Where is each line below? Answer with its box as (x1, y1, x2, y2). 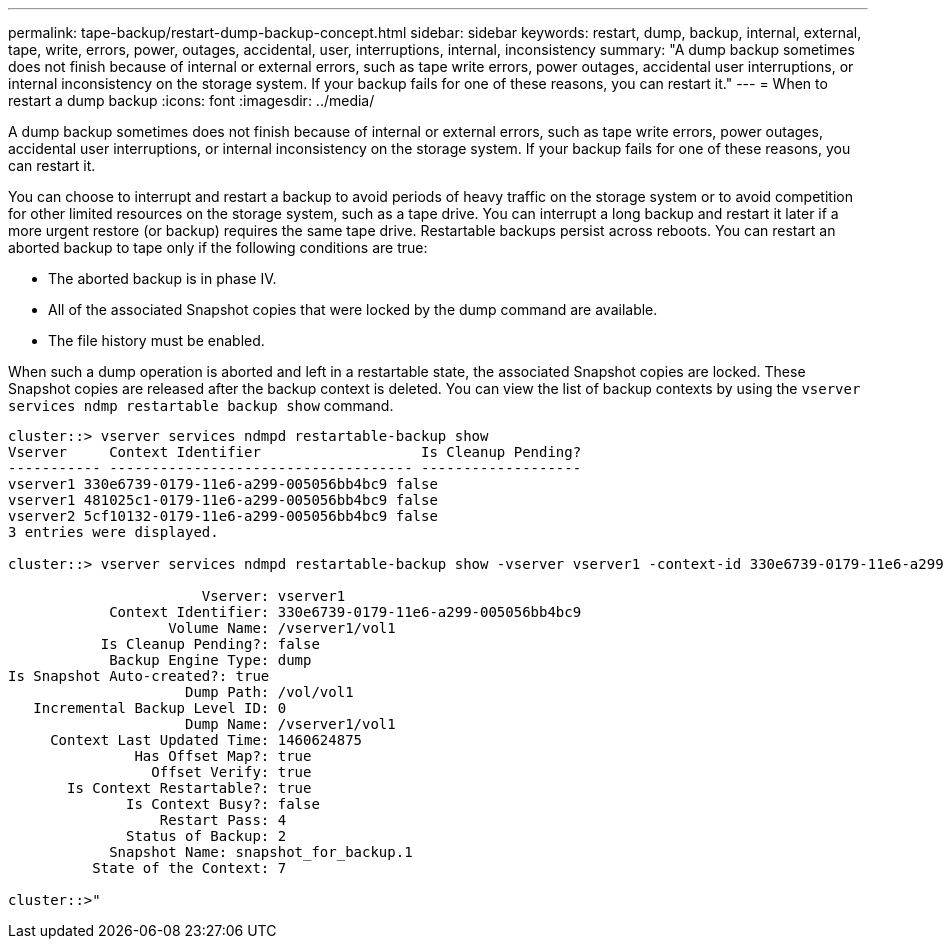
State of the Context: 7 (92, 860, 287, 876)
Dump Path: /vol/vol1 (185, 684, 354, 700)
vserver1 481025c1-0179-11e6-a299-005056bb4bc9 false (8, 492, 438, 508)
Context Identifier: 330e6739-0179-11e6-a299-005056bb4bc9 (109, 604, 582, 620)
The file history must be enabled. (48, 332, 265, 349)
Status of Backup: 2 (126, 828, 287, 844)
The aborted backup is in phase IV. (48, 270, 277, 287)
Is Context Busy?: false (126, 796, 320, 812)
